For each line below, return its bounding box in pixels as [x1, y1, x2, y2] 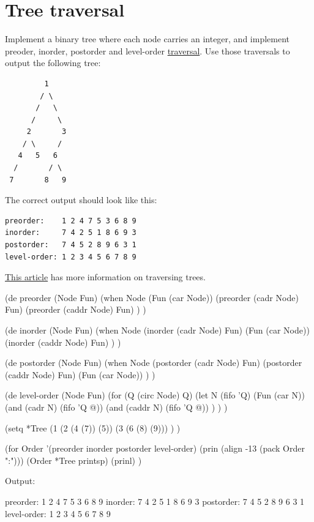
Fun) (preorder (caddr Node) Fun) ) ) [5, 303, 146, 316]
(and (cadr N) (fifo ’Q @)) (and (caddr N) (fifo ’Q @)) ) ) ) [5, 400, 228, 413]
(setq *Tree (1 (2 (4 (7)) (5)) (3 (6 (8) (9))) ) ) [5, 421, 181, 434]
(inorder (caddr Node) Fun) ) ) [5, 335, 121, 348]
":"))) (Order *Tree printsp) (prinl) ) [5, 453, 142, 466]
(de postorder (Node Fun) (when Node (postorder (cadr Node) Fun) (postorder [5, 356, 302, 369]
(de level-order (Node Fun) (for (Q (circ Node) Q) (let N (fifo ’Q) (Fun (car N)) [5, 389, 305, 401]
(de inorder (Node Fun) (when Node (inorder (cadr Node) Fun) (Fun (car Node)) [5, 324, 310, 336]
